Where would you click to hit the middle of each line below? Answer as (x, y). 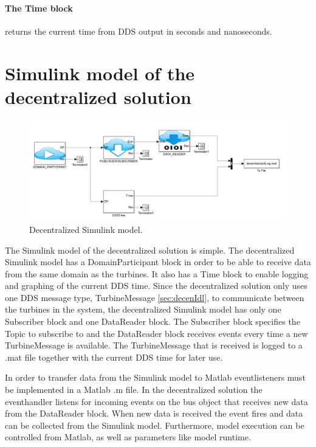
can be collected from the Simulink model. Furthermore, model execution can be (155, 425)
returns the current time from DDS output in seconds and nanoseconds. (139, 31)
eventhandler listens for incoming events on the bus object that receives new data (156, 401)
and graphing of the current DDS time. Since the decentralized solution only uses (156, 286)
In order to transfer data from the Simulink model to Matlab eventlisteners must (155, 377)
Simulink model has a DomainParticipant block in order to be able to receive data (158, 262)
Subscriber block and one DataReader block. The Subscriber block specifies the (153, 321)
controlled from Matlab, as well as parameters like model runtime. (128, 437)
